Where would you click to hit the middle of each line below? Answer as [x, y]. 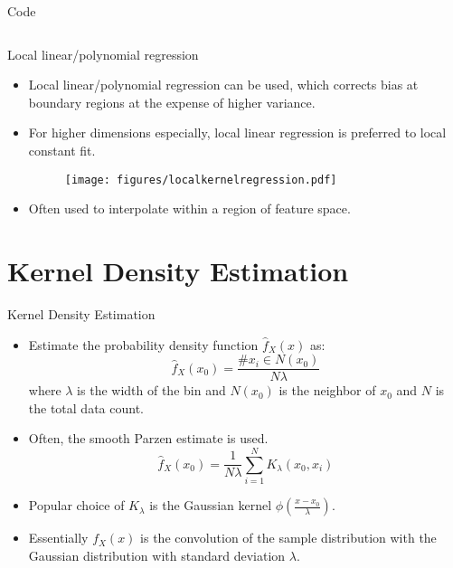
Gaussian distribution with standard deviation [157, 555]
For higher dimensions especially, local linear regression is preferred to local [237, 133]
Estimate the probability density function [143, 344]
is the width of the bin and [151, 390]
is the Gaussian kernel [211, 505]
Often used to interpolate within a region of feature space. [189, 208]
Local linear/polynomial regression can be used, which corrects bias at [223, 85]
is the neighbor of [327, 390]
